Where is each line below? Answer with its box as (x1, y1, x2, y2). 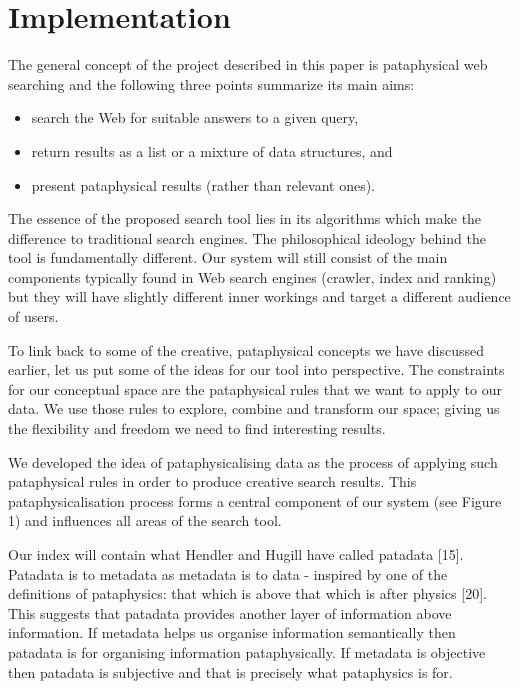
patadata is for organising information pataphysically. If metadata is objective (8, 641, 486, 662)
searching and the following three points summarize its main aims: (8, 73, 415, 94)
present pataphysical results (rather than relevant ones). (31, 174, 375, 195)
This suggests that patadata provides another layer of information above (8, 602, 452, 623)
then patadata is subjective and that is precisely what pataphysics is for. (8, 661, 453, 682)
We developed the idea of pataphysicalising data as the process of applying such (8, 451, 498, 472)
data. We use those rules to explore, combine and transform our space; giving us (8, 398, 500, 419)
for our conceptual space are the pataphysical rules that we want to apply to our (8, 378, 502, 399)
